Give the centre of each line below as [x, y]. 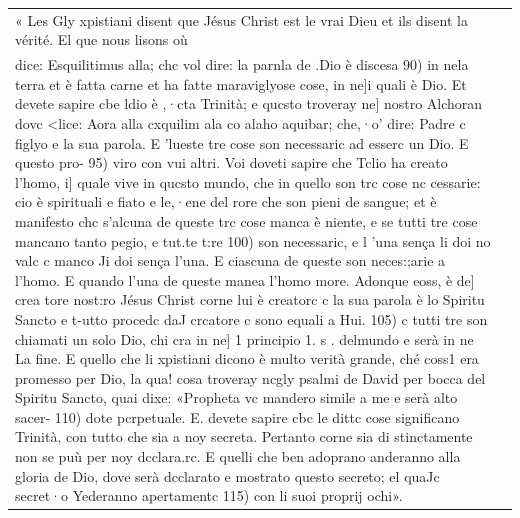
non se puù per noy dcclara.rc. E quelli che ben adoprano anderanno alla [238, 456]
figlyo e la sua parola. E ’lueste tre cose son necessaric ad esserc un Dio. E [242, 142]
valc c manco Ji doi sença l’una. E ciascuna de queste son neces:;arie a [230, 260]
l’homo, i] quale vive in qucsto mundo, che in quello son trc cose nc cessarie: [248, 181]
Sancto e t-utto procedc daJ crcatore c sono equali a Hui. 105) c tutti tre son [251, 318]
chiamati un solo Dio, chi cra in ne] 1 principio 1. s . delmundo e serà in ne [244, 338]
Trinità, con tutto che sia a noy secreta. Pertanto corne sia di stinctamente [244, 436]
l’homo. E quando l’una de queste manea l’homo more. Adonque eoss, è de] [245, 279]
